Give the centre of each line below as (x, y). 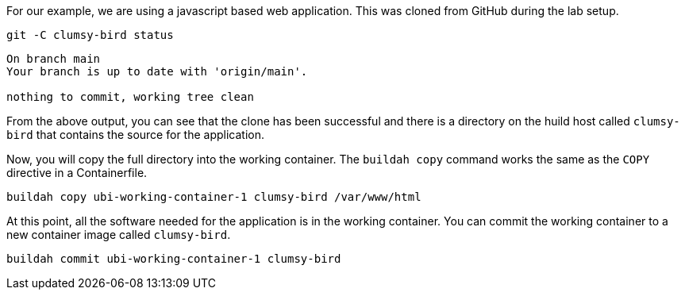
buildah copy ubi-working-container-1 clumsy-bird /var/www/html (214, 197)
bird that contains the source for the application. (135, 135)
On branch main (54, 59)
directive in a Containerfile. (77, 173)
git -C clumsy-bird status (90, 35)
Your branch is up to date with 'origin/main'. (157, 71)
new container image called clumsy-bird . (119, 234)
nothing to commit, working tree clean (130, 97)
